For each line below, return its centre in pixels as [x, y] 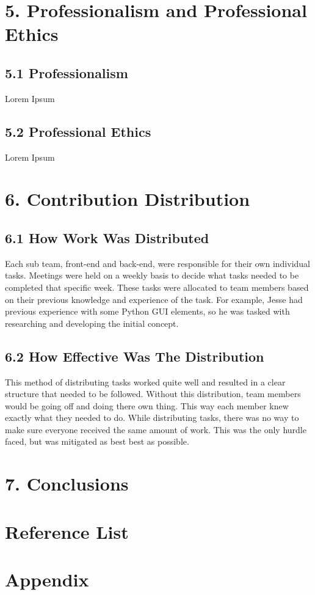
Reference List [67, 531]
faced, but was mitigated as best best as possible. [97, 441]
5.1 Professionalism [67, 72]
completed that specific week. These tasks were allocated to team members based [157, 287]
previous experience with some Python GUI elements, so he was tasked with [147, 311]
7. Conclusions [67, 484]
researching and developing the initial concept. [92, 323]
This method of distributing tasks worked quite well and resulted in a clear [145, 381]
